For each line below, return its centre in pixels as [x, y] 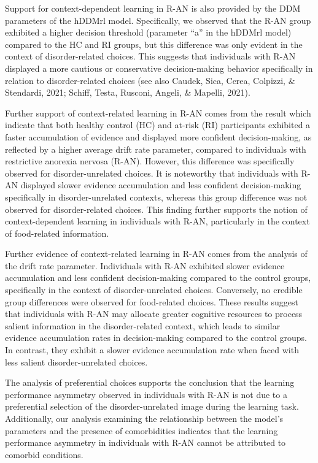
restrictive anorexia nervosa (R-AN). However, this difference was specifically [150, 161]
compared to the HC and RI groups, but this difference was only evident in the [154, 44]
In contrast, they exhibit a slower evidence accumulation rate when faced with [152, 350]
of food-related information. [57, 233]
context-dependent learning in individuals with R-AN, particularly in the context [157, 221]
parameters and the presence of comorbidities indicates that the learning [142, 430]
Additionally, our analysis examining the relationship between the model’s [144, 418]
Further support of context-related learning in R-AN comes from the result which [158, 113]
